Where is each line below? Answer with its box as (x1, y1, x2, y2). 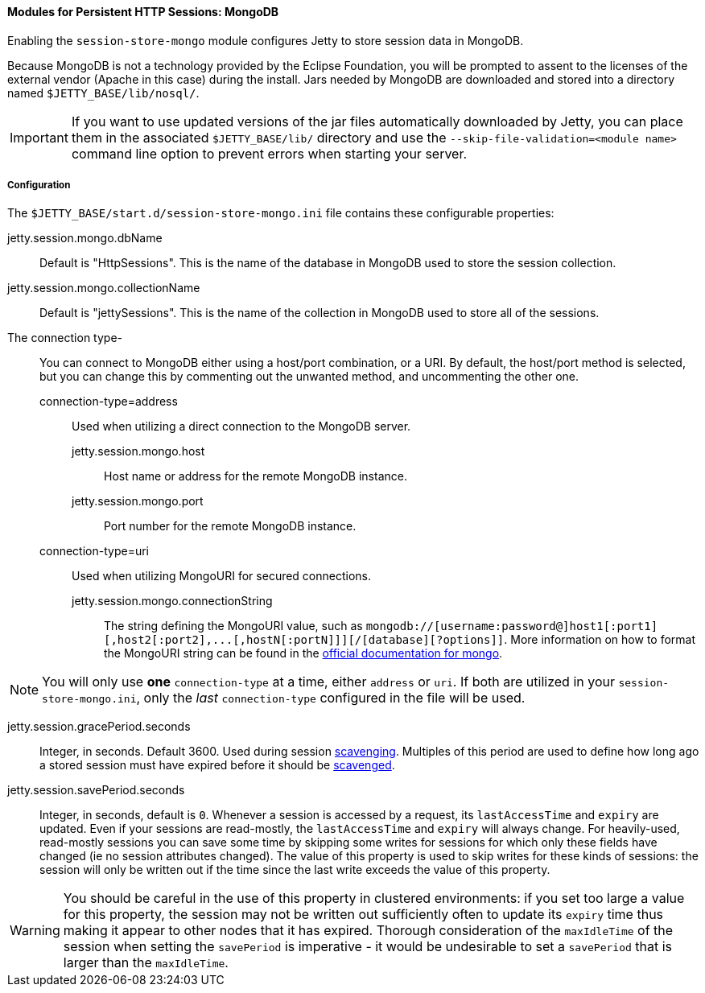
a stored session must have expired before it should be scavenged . (39, 758, 395, 773)
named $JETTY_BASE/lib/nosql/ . (7, 85, 200, 100)
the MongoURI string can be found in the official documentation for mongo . (104, 646, 503, 661)
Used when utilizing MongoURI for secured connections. (72, 569, 372, 583)
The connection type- (7, 331, 122, 345)
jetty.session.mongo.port (72, 494, 204, 509)
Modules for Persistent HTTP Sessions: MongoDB (7, 5, 279, 19)
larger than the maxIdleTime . (63, 954, 229, 971)
